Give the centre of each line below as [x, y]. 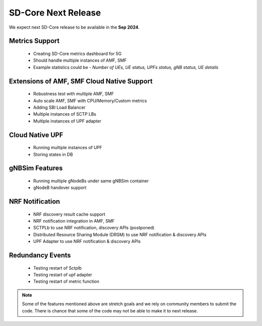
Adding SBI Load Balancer [59, 107]
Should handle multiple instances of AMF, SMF [80, 60]
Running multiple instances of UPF [68, 148]
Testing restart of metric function [66, 281]
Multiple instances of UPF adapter [67, 121]
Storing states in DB [53, 154]
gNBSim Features [36, 168]
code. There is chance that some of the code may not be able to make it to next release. [110, 310]
